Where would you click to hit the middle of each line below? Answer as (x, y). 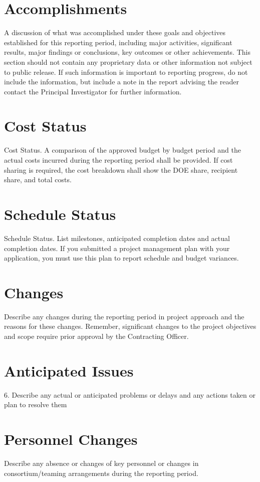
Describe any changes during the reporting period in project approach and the (124, 316)
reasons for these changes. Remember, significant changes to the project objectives (130, 326)
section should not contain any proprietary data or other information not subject (128, 62)
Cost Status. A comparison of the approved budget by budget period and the (122, 150)
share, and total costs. (38, 179)
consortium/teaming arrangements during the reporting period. (101, 473)
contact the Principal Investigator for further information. (93, 91)
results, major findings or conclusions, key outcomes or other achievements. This (127, 52)
